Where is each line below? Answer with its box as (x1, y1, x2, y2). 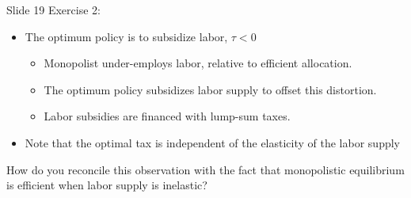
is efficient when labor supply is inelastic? (6, 177, 207, 193)
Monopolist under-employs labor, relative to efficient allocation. (44, 55, 352, 71)
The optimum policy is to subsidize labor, (25, 28, 228, 44)
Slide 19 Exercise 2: (6, 2, 101, 17)
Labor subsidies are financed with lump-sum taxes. (44, 108, 291, 124)
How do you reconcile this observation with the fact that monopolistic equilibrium (6, 161, 405, 177)
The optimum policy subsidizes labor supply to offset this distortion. (44, 81, 377, 97)
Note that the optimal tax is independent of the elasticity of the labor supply (25, 134, 400, 150)
